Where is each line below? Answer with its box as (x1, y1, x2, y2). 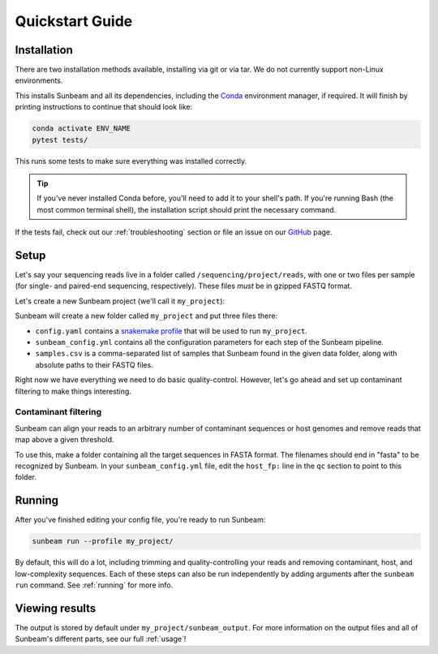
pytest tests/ (32, 135, 88, 144)
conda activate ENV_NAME (32, 124, 131, 133)
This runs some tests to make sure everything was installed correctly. (15, 156, 247, 166)
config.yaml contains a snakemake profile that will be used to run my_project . (35, 325, 308, 336)
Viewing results (15, 601, 97, 615)
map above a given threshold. (15, 435, 114, 445)
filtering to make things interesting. (15, 386, 131, 396)
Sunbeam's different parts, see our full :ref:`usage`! (15, 634, 187, 644)
